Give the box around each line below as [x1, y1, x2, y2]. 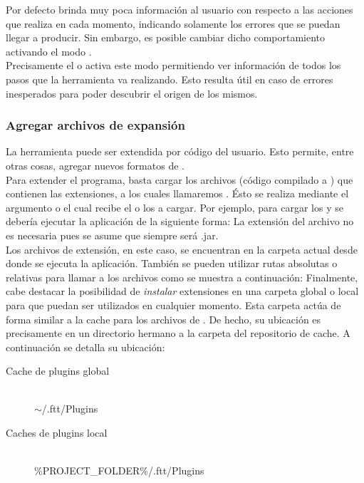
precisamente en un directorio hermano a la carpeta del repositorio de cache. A [6, 326, 350, 341]
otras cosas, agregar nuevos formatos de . [6, 157, 184, 172]
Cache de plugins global [6, 363, 110, 378]
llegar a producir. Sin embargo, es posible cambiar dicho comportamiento [6, 30, 326, 45]
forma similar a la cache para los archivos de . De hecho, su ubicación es [6, 311, 321, 326]
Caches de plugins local [6, 425, 108, 440]
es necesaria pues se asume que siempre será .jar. [6, 227, 219, 242]
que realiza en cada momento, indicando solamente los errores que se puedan [6, 16, 340, 31]
